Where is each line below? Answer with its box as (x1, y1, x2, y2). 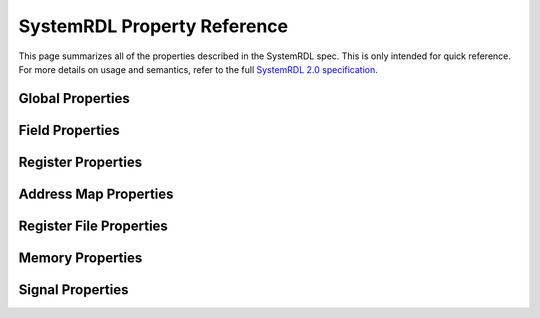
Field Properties (18, 121, 120, 139)
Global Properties (18, 90, 130, 107)
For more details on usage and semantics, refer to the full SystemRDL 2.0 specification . (18, 63, 379, 75)
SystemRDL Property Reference (18, 15, 289, 37)
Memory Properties (18, 249, 143, 266)
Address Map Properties (18, 185, 174, 202)
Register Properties (18, 153, 143, 170)
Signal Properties (18, 281, 129, 298)
